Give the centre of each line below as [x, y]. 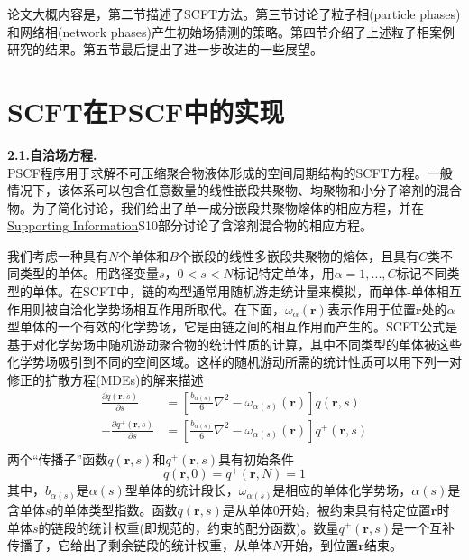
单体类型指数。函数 [120, 509]
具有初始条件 [256, 458]
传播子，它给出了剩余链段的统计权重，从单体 [140, 545]
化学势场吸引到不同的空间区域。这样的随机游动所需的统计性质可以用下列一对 [234, 362]
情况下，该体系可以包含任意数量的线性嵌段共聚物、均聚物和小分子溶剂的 [222, 190]
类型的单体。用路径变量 [89, 273]
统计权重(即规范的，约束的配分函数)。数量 [214, 527]
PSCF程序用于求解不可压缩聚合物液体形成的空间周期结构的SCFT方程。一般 [230, 172]
